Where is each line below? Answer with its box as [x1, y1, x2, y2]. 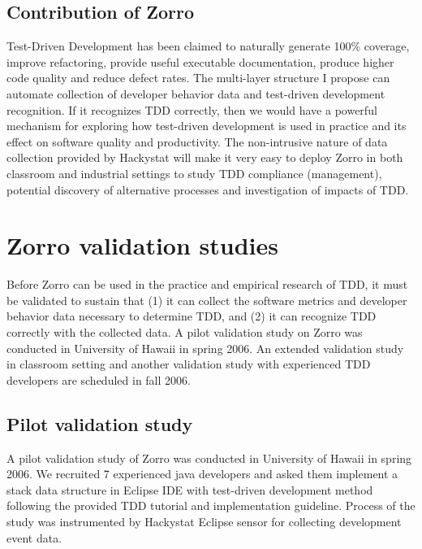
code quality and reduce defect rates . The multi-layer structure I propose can [6, 69, 390, 86]
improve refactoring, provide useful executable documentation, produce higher [6, 53, 394, 70]
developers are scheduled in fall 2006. [6, 371, 191, 388]
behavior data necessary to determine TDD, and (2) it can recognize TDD [6, 307, 377, 325]
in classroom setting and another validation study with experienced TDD [6, 355, 371, 373]
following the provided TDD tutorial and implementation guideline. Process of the [6, 497, 416, 514]
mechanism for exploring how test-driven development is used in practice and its [6, 117, 407, 134]
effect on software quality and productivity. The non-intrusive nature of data [6, 133, 388, 150]
